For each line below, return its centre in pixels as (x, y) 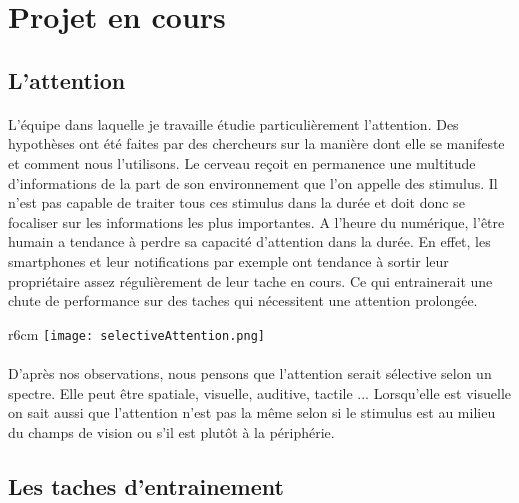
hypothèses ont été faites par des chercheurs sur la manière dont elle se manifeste (256, 143)
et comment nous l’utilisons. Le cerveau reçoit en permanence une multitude (242, 162)
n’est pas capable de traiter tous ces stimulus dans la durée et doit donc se (236, 202)
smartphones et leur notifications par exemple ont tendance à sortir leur (228, 260)
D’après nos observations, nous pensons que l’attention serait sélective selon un (250, 372)
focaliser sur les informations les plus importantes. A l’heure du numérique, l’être (256, 221)
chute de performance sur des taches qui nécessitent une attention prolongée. (243, 300)
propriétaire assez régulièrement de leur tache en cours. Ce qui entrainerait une (250, 280)
